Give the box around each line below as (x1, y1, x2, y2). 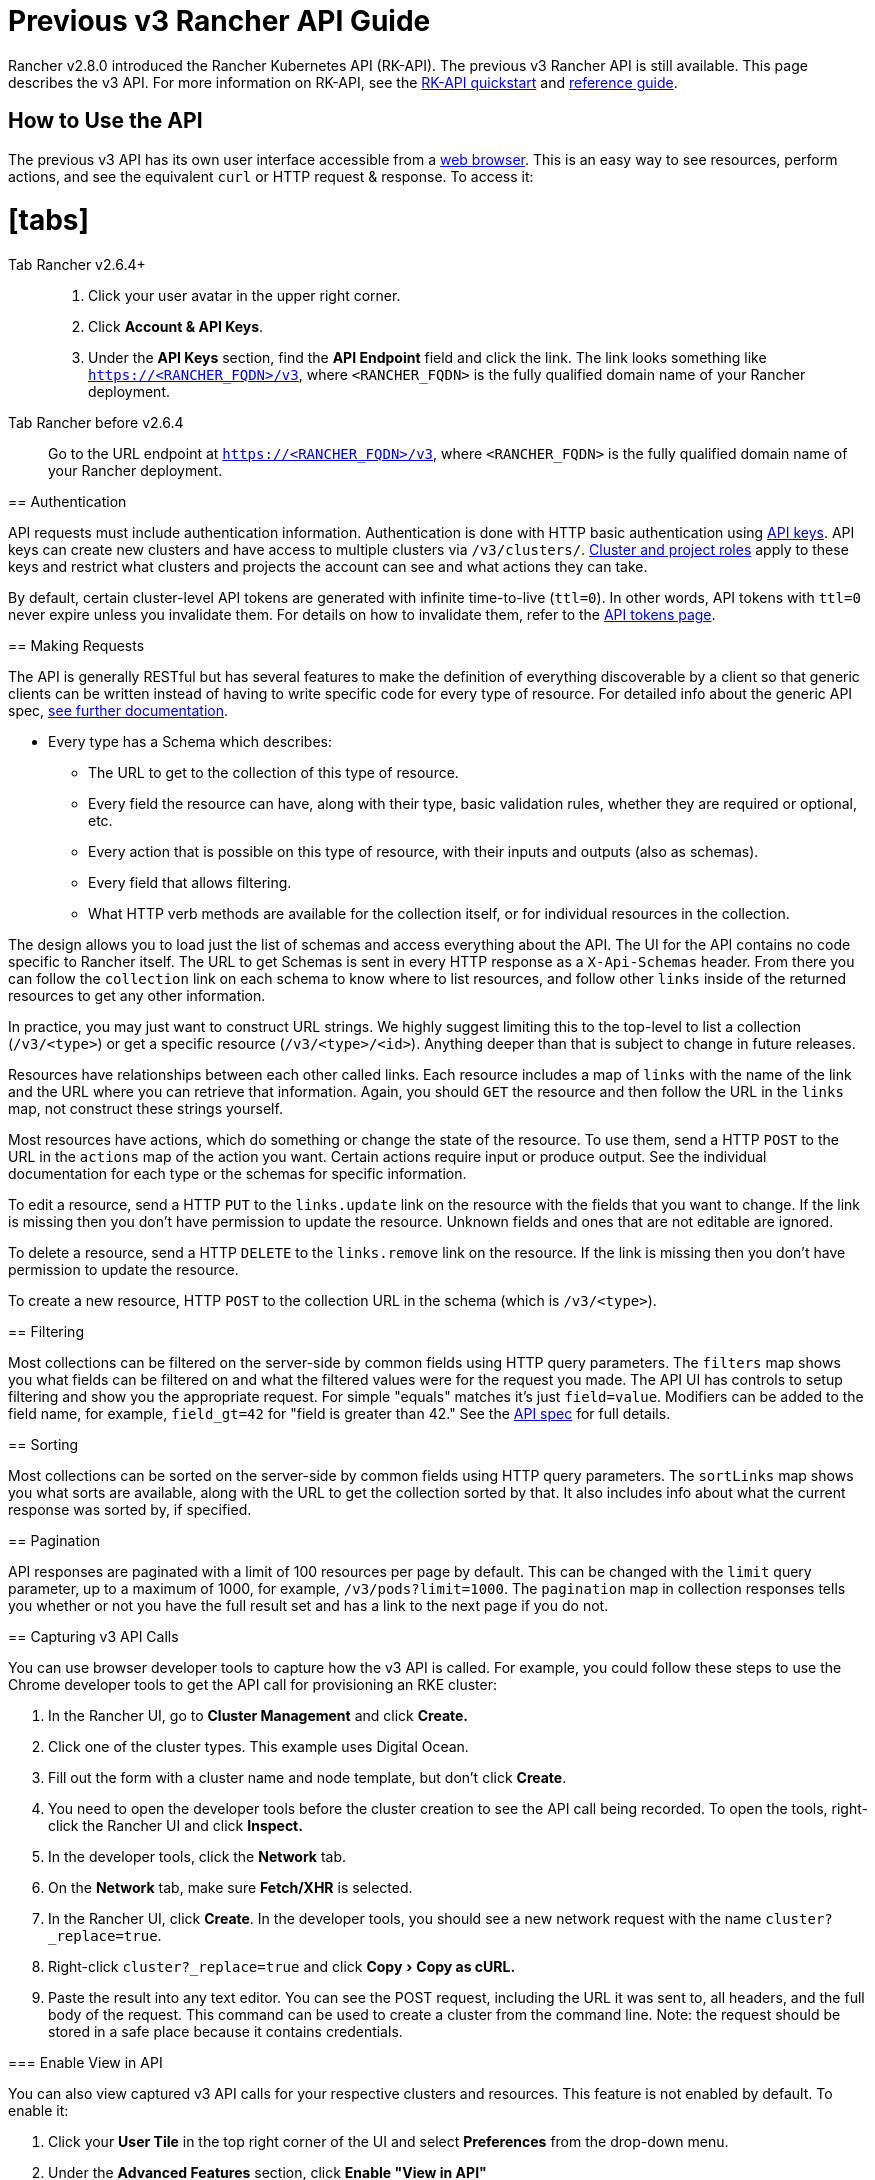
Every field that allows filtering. (88, 874, 292, 892)
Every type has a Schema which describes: (48, 733, 333, 751)
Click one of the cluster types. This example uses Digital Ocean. (48, 1738, 469, 1756)
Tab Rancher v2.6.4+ (8, 256, 146, 274)
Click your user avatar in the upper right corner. (88, 287, 401, 305)
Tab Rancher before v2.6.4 (8, 414, 184, 432)
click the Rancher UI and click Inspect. (48, 1817, 303, 1835)
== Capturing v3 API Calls (8, 1628, 179, 1646)
